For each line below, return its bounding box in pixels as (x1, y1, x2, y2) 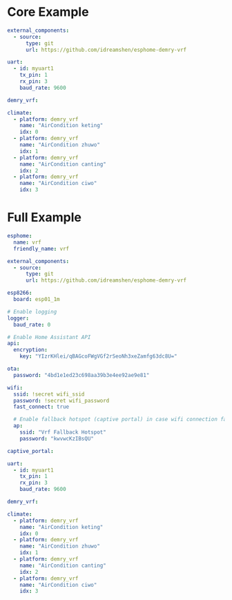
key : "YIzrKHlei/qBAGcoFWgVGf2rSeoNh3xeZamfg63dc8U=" (19, 353, 177, 360)
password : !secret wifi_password (13, 397, 110, 404)
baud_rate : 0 (13, 321, 51, 328)
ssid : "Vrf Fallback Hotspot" (19, 429, 107, 436)
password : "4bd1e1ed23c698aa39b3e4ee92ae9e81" (13, 371, 150, 378)
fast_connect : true (13, 403, 70, 411)
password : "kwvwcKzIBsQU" (19, 435, 95, 442)
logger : (7, 315, 30, 322)
